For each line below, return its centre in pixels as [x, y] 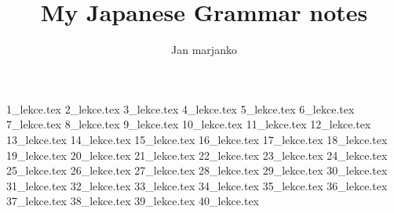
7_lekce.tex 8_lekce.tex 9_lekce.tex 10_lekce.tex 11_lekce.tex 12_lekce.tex [189, 124]
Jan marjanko [204, 50]
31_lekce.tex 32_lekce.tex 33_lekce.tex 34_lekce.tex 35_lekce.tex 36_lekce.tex [197, 185]
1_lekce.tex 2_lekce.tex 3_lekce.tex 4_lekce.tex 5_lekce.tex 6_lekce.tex [181, 108]
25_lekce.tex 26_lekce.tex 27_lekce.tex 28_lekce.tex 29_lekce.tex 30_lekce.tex [197, 170]
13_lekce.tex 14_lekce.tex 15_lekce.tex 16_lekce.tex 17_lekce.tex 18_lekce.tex [197, 139]
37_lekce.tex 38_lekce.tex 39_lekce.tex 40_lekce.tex [133, 201]
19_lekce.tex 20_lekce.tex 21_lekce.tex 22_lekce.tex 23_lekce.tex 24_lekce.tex [197, 155]
